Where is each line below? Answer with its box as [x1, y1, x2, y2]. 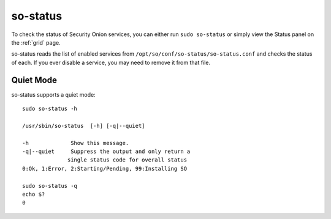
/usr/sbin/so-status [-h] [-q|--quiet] [22, 122, 145, 129]
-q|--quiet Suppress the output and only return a [22, 147, 191, 155]
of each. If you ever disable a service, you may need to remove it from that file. [11, 59, 211, 66]
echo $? [22, 190, 45, 198]
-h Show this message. [22, 139, 129, 146]
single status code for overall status [67, 157, 187, 163]
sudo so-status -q [22, 182, 78, 189]
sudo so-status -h [22, 105, 78, 113]
